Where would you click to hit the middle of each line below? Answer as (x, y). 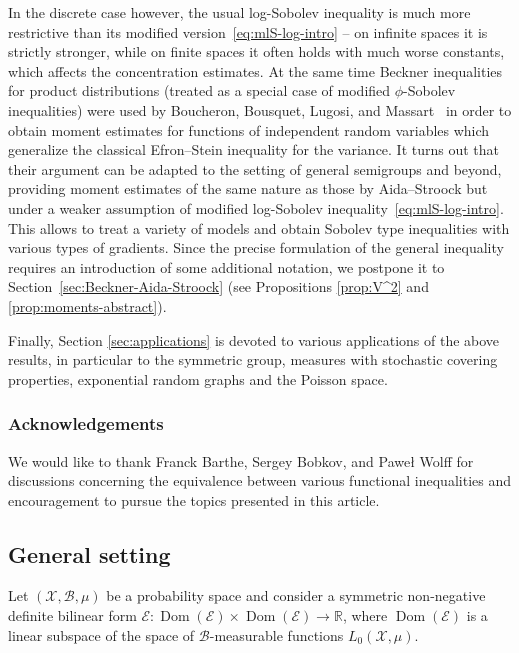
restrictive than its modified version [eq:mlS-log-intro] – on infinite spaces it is (248, 31)
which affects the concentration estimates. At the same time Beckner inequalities (255, 70)
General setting (89, 553)
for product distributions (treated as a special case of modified (199, 90)
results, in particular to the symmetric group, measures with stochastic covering (253, 359)
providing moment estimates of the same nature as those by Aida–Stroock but (248, 188)
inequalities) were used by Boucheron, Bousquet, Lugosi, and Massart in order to (260, 109)
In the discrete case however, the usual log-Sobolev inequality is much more (239, 12)
